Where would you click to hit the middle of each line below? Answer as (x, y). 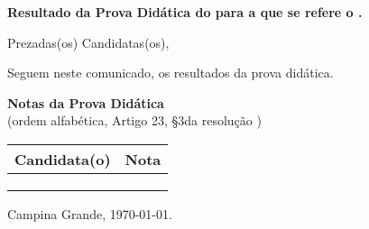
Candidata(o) (63, 159)
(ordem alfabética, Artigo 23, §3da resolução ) (134, 120)
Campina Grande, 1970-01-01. (90, 213)
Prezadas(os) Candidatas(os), (88, 42)
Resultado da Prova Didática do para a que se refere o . (185, 12)
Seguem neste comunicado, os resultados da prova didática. (171, 73)
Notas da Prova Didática (86, 102)
